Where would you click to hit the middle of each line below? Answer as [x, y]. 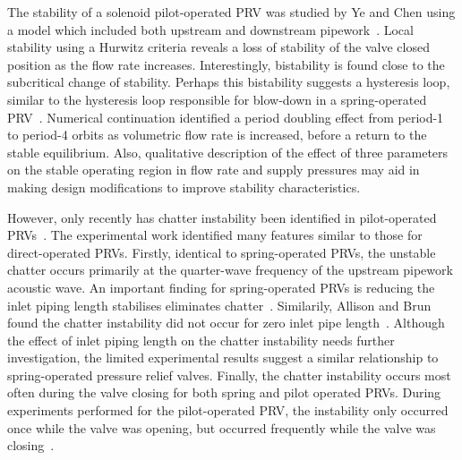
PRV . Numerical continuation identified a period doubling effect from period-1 [226, 117]
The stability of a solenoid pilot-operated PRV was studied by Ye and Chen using [231, 12]
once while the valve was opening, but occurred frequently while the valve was [222, 427]
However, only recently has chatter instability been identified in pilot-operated [222, 217]
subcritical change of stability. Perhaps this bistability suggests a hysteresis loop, [229, 82]
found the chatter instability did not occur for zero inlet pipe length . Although [226, 323]
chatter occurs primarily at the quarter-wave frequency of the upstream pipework [230, 270]
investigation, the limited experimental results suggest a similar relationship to [223, 358]
